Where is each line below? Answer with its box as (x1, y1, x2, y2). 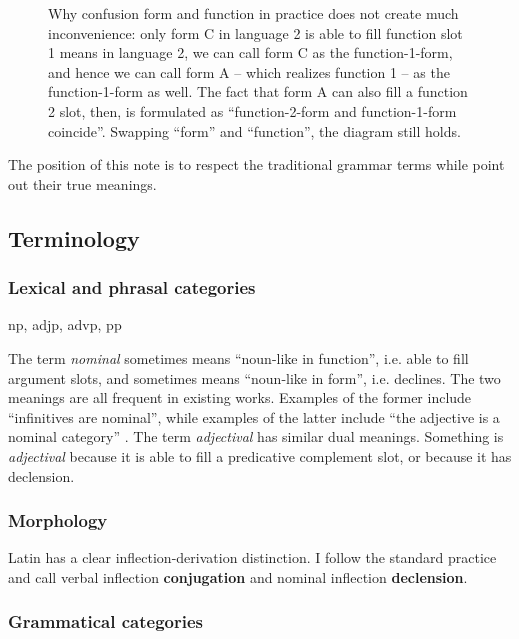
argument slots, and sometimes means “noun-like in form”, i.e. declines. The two (8, 367, 501, 388)
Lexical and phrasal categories (8, 275, 256, 300)
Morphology (8, 508, 108, 533)
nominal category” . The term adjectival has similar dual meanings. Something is (8, 426, 504, 447)
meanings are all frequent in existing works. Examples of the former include (8, 387, 472, 408)
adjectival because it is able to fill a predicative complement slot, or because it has (8, 445, 512, 466)
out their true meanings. (8, 173, 157, 194)
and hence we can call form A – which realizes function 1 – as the (48, 61, 450, 82)
